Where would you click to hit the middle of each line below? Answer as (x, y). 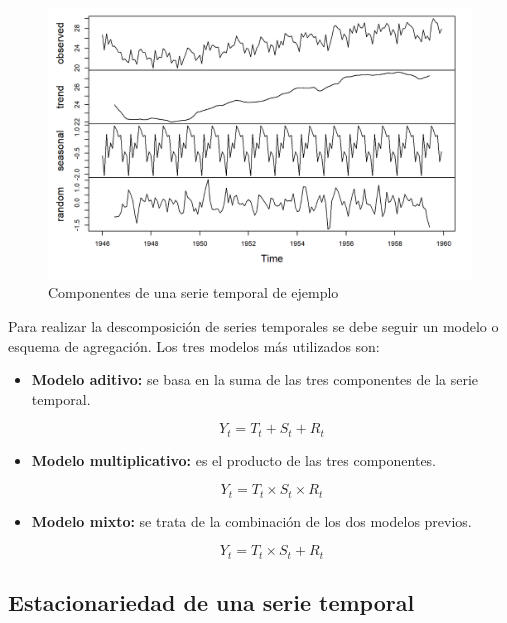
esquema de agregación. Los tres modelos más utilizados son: (194, 345)
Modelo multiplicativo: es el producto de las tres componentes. (234, 459)
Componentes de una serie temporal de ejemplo (193, 292)
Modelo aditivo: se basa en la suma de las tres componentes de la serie (255, 379)
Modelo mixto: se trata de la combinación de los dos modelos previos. (251, 520)
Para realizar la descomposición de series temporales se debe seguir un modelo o (253, 325)
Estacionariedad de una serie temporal (211, 602)
